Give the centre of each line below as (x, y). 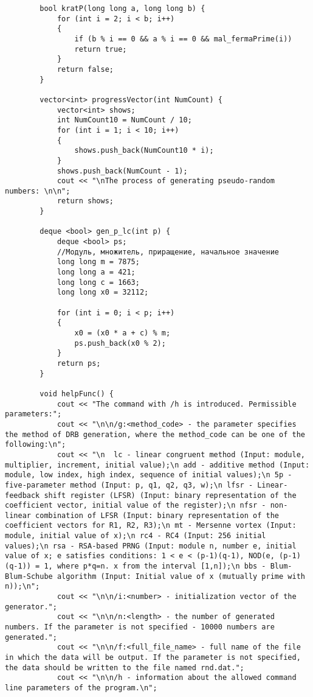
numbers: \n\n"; (38, 191)
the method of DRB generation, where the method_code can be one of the (155, 434)
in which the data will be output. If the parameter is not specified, (153, 657)
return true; (101, 49)
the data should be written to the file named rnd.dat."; (125, 667)
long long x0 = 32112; (103, 292)
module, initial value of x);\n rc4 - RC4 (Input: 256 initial (136, 536)
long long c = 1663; (98, 282)
